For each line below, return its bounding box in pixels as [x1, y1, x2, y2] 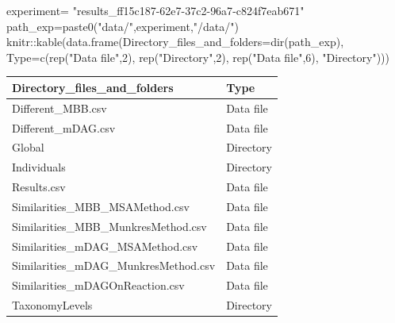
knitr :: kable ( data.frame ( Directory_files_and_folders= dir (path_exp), [6, 33, 344, 50]
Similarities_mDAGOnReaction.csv [12, 277, 185, 294]
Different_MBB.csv [12, 99, 107, 116]
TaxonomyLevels [12, 297, 93, 313]
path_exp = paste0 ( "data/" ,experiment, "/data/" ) [6, 17, 239, 34]
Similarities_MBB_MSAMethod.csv [12, 198, 190, 214]
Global [12, 139, 44, 156]
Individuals [12, 159, 66, 175]
